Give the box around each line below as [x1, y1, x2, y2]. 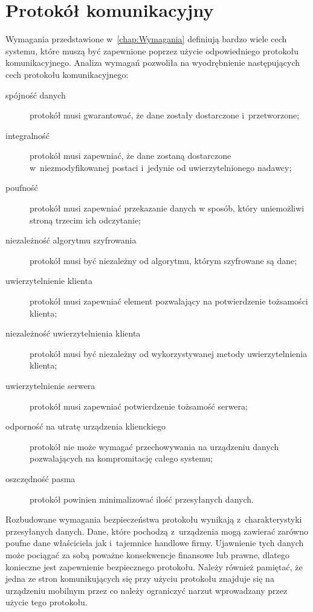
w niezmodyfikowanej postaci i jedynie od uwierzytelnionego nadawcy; [30, 161, 292, 173]
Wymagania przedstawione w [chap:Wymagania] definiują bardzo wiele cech [5, 33, 287, 45]
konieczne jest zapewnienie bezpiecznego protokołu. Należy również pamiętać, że [5, 560, 303, 573]
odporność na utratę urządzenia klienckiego [5, 420, 166, 433]
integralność [5, 129, 50, 141]
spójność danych [5, 88, 66, 101]
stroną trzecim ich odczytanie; [30, 213, 141, 226]
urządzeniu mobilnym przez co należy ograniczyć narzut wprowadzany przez [5, 584, 288, 596]
